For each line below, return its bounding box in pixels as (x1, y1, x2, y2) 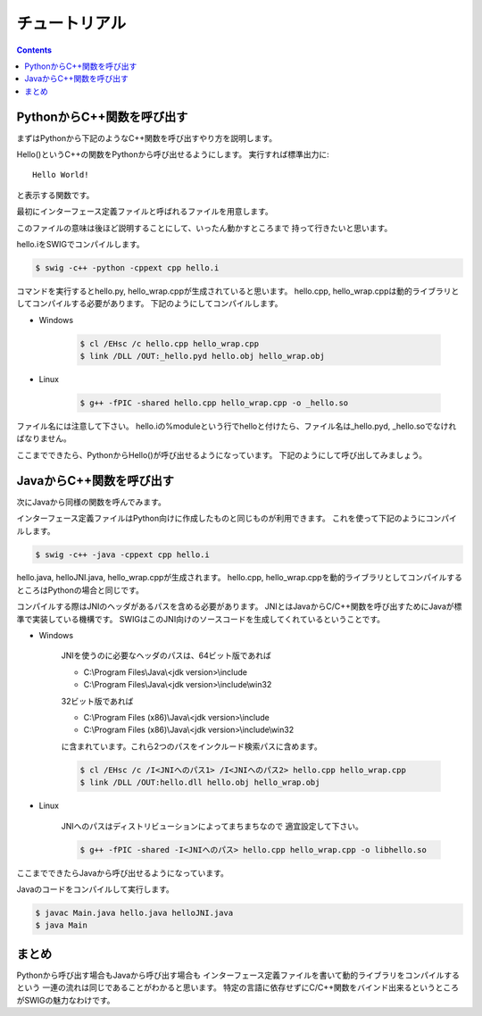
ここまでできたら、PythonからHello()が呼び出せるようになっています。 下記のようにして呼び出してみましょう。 (16, 449, 428, 460)
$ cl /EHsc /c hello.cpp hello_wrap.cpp (79, 338, 259, 348)
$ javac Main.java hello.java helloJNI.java (35, 907, 234, 918)
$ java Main (35, 920, 88, 930)
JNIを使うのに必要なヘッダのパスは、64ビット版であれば (61, 650, 271, 661)
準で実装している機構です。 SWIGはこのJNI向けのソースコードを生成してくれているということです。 (16, 613, 386, 624)
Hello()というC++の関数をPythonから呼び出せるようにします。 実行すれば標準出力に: (16, 149, 329, 160)
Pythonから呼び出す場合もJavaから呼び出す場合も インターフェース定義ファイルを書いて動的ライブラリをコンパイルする (16, 970, 460, 980)
